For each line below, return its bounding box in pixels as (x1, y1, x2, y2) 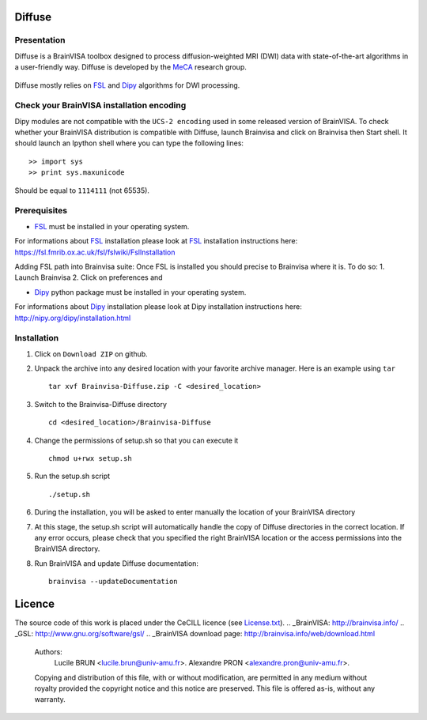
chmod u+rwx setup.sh (48, 454, 132, 462)
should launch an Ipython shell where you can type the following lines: (14, 138, 244, 148)
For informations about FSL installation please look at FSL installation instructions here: (14, 236, 298, 246)
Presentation (14, 35, 66, 46)
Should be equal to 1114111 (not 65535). (14, 186, 150, 195)
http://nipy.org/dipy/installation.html (14, 313, 131, 322)
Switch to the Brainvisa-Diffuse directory (34, 399, 168, 409)
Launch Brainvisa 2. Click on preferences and (14, 273, 163, 282)
